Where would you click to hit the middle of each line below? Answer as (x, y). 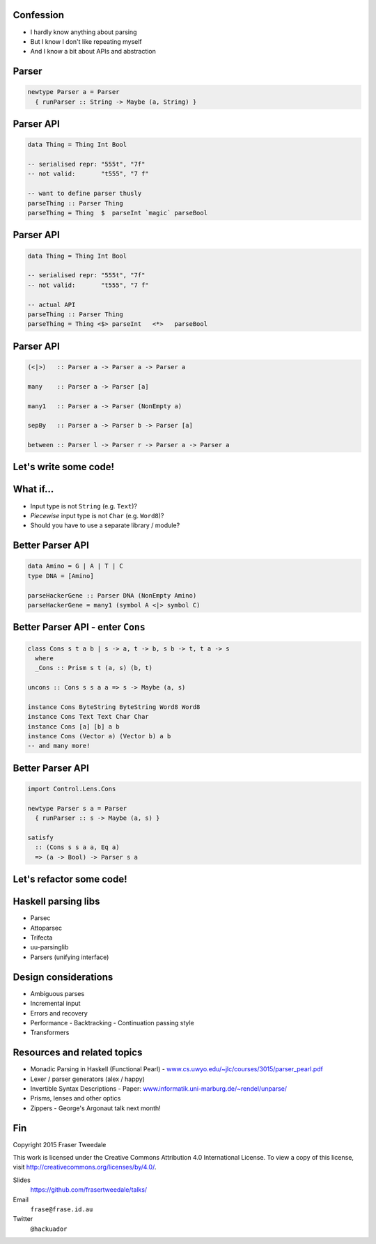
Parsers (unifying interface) (70, 957)
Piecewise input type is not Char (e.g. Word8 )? (97, 515)
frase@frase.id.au (62, 1210)
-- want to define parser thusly (85, 194)
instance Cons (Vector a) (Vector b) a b (99, 736)
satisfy (40, 837)
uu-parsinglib (49, 947)
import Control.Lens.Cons (72, 789)
